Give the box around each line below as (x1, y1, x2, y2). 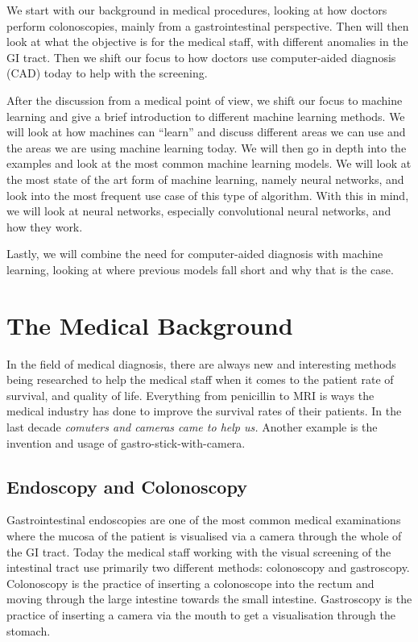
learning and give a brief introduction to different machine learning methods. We (6, 107, 405, 124)
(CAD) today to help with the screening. (6, 65, 208, 81)
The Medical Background (6, 308, 293, 341)
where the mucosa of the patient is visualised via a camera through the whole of (6, 527, 402, 544)
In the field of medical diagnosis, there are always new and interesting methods (6, 355, 396, 372)
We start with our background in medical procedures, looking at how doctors (6, 2, 387, 18)
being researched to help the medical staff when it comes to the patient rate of (6, 371, 394, 388)
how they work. (6, 218, 83, 235)
